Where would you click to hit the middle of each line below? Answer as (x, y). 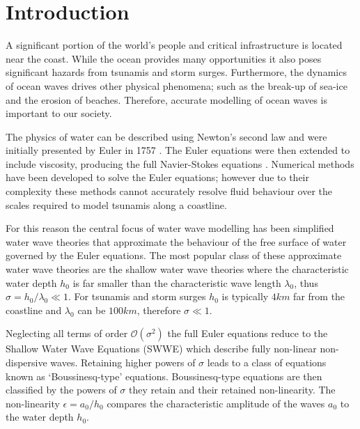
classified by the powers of (61, 390)
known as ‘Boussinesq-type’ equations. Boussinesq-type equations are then (164, 376)
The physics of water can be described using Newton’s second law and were (166, 136)
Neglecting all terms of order (67, 333)
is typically (245, 296)
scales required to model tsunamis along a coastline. (116, 204)
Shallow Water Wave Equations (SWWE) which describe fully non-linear (161, 349)
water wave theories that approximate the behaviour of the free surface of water (176, 241)
